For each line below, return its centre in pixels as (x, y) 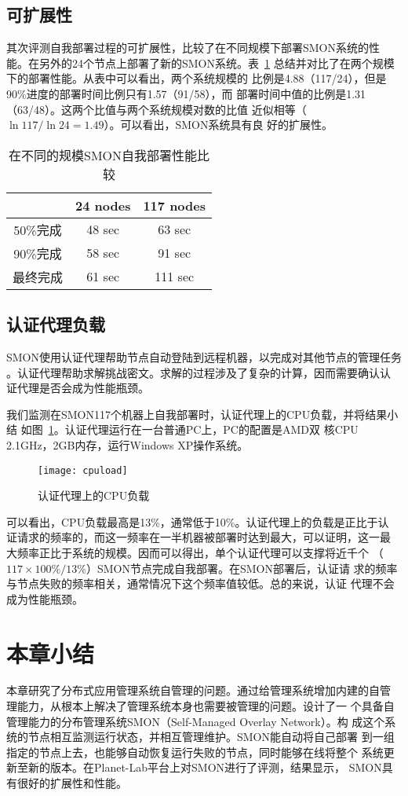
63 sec (175, 229)
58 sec (103, 253)
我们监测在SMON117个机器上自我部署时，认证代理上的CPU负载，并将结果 (197, 414)
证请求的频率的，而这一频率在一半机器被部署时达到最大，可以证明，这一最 (199, 537)
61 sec (103, 277)
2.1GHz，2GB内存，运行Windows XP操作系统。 (127, 444)
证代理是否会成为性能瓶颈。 (78, 388)
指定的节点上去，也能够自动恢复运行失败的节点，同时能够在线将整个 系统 (195, 752)
